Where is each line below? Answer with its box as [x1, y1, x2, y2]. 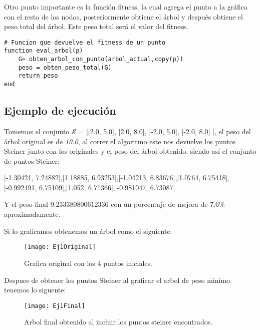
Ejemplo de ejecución [4, 103, 116, 118]
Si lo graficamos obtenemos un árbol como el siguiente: [4, 225, 172, 236]
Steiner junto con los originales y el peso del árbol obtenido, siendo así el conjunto [4, 146, 256, 156]
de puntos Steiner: [4, 155, 60, 166]
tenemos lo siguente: [4, 284, 66, 295]
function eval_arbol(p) [4, 47, 83, 55]
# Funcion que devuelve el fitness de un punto [4, 39, 166, 46]
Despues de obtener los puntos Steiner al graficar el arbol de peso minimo [4, 274, 230, 285]
